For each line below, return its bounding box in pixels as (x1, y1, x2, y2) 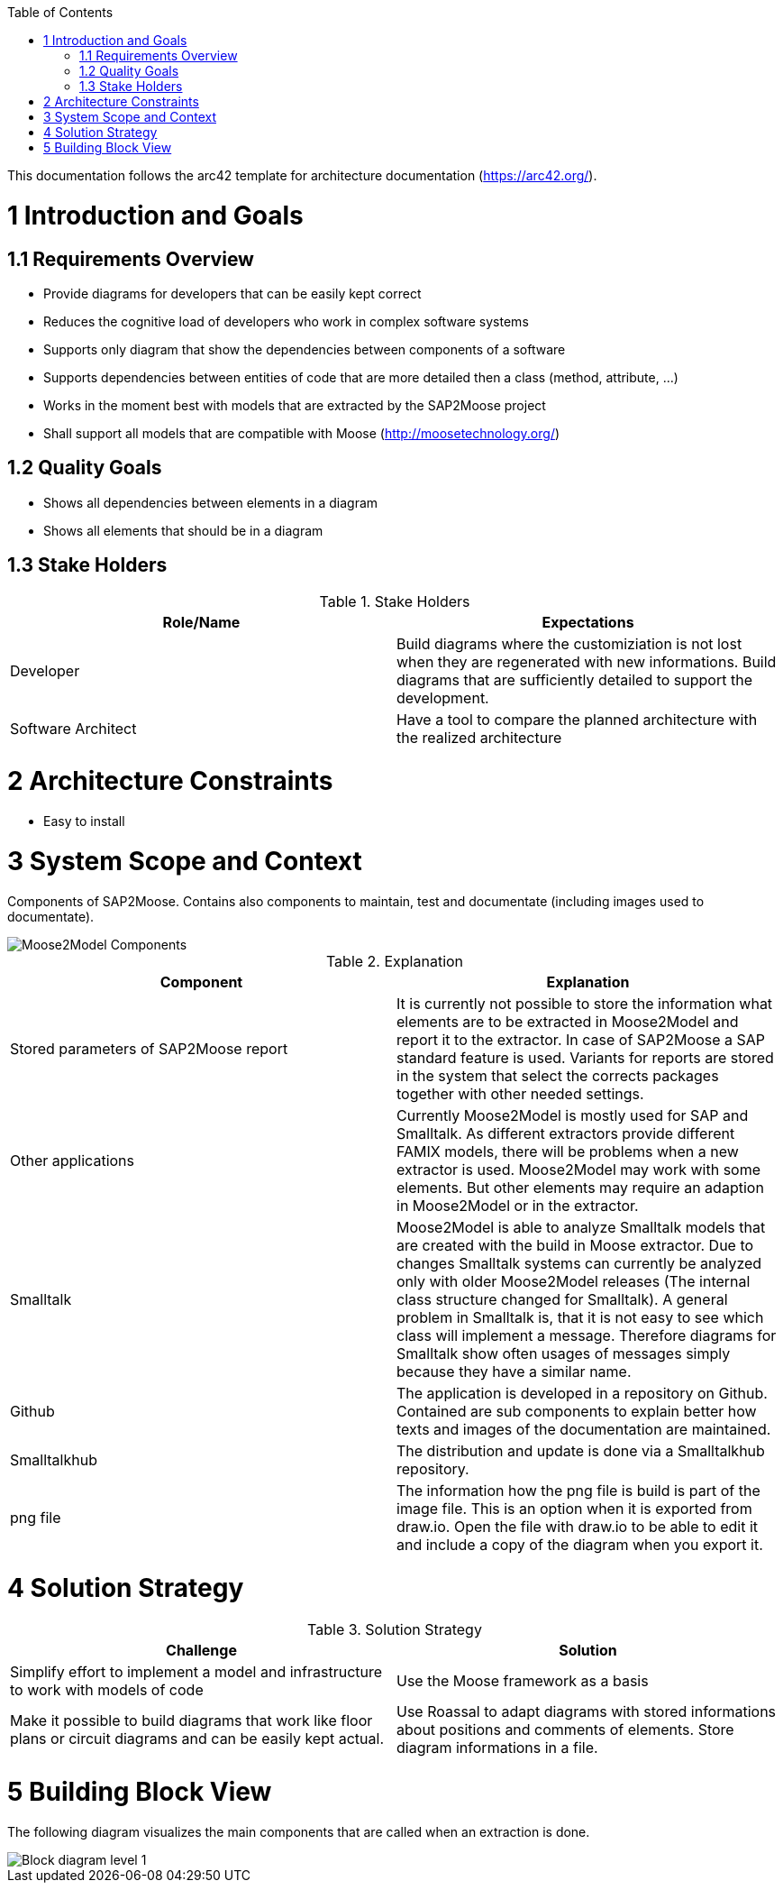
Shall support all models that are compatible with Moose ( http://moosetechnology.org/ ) (43, 425, 560, 441)
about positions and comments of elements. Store (396, 1720, 734, 1739)
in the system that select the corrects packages (396, 1066, 719, 1085)
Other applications (10, 1151, 134, 1170)
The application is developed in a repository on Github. (396, 1383, 768, 1402)
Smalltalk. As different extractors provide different (396, 1124, 735, 1142)
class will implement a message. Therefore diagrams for (396, 1326, 777, 1344)
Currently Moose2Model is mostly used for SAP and (396, 1106, 749, 1124)
